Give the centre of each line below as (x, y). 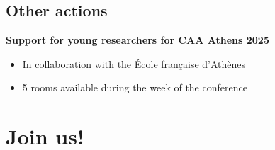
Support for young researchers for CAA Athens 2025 (137, 40)
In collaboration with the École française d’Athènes (134, 63)
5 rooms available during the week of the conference (135, 87)
